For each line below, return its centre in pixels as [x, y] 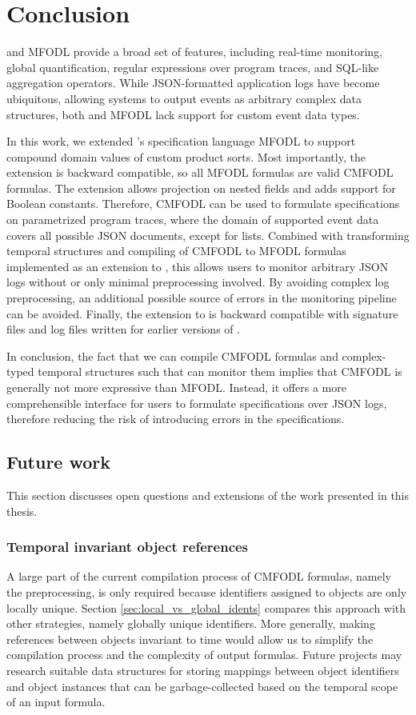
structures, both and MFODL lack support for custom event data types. [183, 114]
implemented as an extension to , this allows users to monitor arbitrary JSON [198, 266]
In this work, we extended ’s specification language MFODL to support [181, 141]
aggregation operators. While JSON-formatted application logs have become [193, 83]
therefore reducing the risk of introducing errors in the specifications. [176, 419]
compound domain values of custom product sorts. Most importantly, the [186, 156]
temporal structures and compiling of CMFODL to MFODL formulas [176, 251]
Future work [59, 462]
